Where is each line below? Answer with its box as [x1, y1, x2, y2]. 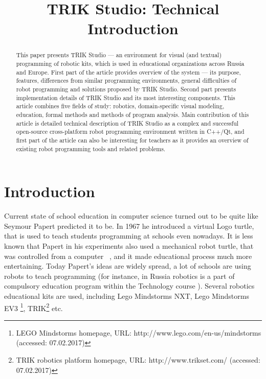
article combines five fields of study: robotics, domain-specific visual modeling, [16, 102, 225, 110]
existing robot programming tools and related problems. [16, 144, 166, 153]
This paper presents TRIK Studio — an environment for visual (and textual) [16, 51, 222, 59]
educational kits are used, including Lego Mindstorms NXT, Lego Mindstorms [4, 290, 249, 301]
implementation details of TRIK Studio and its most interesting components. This [16, 93, 235, 102]
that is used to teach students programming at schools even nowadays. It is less [4, 230, 253, 241]
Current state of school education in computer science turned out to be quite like [4, 210, 258, 221]
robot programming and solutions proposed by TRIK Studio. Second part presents [16, 84, 236, 93]
